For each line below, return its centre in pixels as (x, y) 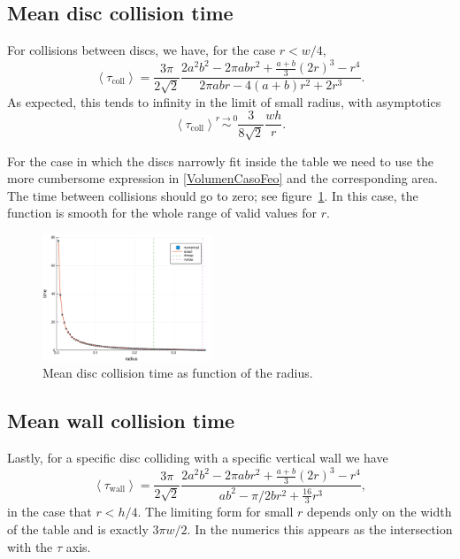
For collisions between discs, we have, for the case (142, 50)
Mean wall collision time (121, 421)
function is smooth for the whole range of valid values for (162, 213)
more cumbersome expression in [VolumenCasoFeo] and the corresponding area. (222, 178)
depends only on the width (379, 512)
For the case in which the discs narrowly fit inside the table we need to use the (221, 161)
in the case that (50, 512)
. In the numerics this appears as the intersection (320, 528)
